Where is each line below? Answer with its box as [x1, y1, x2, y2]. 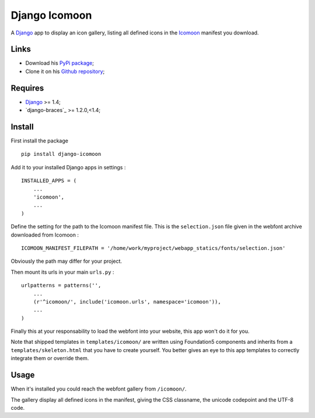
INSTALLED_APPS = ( [21, 177, 77, 184]
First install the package [10, 137, 68, 144]
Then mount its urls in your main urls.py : [10, 269, 114, 276]
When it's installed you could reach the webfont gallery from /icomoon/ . [10, 385, 187, 392]
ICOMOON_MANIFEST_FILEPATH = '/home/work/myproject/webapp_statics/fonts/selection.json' [21, 245, 286, 251]
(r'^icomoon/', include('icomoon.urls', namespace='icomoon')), [33, 298, 221, 305]
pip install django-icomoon [21, 151, 101, 158]
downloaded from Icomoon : [10, 231, 79, 238]
